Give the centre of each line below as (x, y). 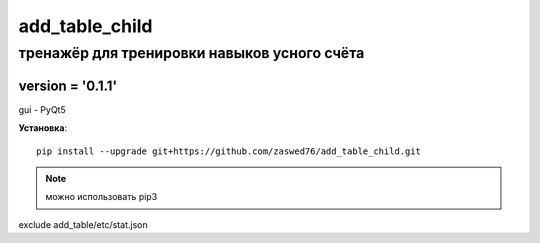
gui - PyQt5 (42, 109)
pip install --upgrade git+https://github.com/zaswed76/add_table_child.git (229, 151)
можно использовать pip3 (101, 197)
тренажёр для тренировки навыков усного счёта (191, 53)
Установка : (43, 128)
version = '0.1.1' (67, 85)
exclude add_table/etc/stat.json (83, 224)
